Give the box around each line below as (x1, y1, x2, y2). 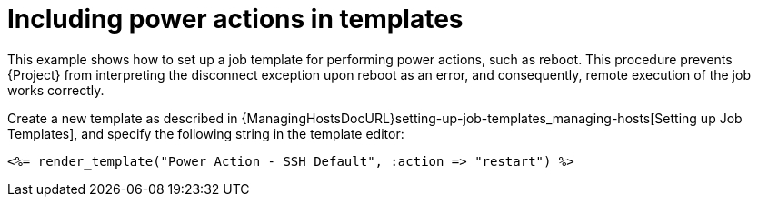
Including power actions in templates (7, 4, 464, 34)
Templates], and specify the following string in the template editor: (7, 125, 404, 141)
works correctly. (7, 82, 105, 98)
